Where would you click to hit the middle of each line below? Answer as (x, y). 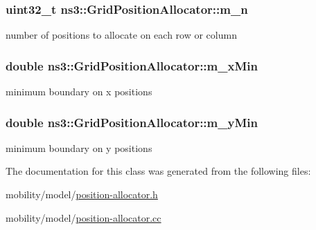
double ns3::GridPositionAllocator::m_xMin (132, 65)
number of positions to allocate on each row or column (121, 35)
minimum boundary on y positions (79, 147)
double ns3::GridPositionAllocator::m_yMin (132, 122)
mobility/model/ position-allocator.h (82, 194)
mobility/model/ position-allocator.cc (84, 217)
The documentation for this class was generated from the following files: (158, 171)
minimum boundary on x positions (79, 92)
